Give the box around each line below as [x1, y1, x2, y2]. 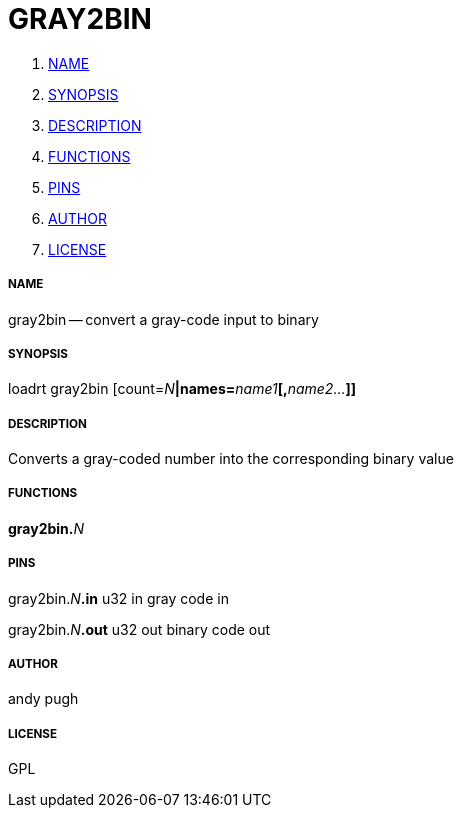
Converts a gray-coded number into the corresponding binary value [8, 450, 454, 468]
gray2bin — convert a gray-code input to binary [8, 310, 319, 328]
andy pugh [8, 690, 79, 708]
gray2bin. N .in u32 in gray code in [8, 589, 229, 607]
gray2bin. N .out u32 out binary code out [8, 620, 271, 638]
